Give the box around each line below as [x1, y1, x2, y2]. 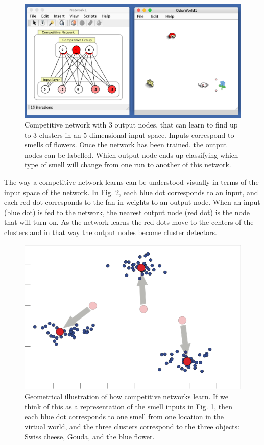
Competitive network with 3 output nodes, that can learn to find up [25, 119, 238, 130]
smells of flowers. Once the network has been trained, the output [25, 139, 227, 150]
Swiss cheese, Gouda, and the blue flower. [25, 431, 155, 442]
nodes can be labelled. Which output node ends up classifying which [25, 149, 238, 160]
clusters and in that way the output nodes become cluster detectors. [4, 227, 217, 238]
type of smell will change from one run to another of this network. [25, 159, 231, 170]
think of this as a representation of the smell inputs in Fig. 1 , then [25, 401, 233, 412]
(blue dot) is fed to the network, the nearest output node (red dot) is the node [4, 206, 250, 217]
